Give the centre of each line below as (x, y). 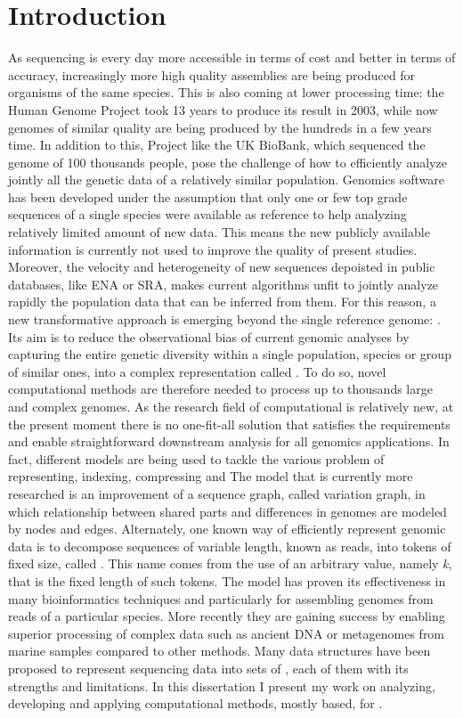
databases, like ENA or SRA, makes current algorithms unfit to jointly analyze (223, 284)
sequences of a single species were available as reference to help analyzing (207, 214)
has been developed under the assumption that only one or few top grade (208, 196)
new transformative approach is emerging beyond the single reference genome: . (224, 319)
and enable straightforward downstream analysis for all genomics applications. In (229, 441)
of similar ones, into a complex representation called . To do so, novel (197, 371)
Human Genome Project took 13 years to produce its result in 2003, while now (223, 109)
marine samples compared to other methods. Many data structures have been (219, 651)
